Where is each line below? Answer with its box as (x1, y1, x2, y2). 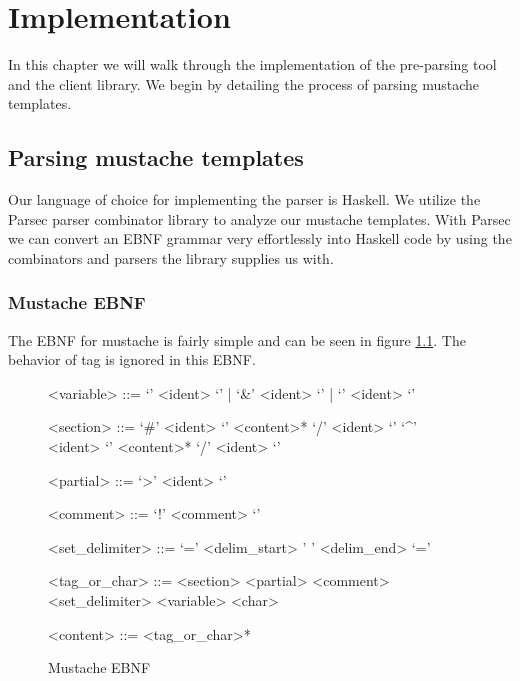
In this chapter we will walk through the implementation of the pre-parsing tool (8, 54, 497, 75)
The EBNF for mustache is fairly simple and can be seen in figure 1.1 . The (8, 329, 466, 350)
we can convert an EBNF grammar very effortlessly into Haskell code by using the (8, 228, 512, 249)
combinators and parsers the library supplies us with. (8, 247, 334, 268)
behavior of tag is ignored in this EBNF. (8, 349, 256, 370)
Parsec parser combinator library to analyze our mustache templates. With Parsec (8, 208, 511, 229)
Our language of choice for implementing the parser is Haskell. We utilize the (8, 189, 481, 210)
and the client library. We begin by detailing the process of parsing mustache (8, 73, 480, 94)
